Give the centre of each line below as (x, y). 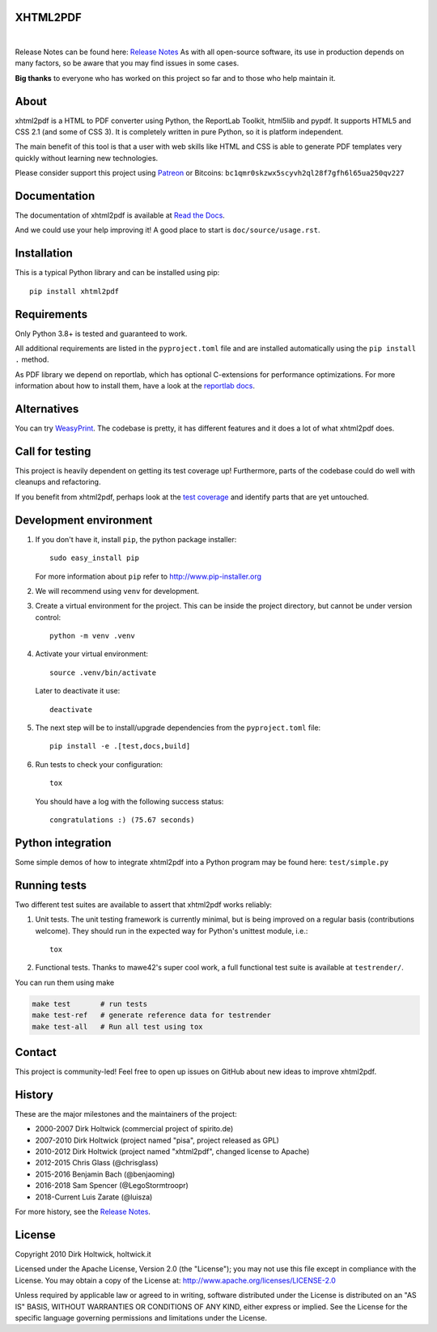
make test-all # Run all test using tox (117, 1027)
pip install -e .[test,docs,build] (120, 746)
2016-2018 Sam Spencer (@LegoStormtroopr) (112, 1186)
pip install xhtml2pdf (74, 291)
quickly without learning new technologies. (87, 158)
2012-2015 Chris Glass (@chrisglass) (97, 1163)
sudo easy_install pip (95, 558)
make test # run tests (90, 1004)
